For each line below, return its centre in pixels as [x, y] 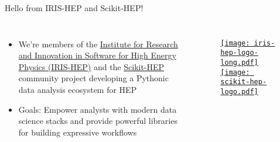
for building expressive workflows [78, 132]
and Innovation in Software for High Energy [97, 55]
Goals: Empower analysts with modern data [98, 109]
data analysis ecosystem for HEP [78, 89]
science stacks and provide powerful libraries [98, 121]
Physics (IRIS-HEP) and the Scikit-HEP [91, 66]
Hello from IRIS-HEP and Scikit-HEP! [74, 8]
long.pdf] [239, 62]
